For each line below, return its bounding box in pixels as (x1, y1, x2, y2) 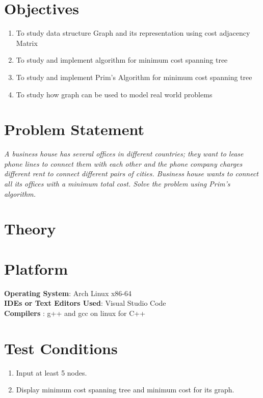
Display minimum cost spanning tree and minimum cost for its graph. (16, 384, 234, 395)
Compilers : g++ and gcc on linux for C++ (4, 307, 146, 318)
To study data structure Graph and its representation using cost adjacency (16, 28, 250, 38)
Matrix (16, 37, 38, 48)
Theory (4, 218, 56, 239)
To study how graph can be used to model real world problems (16, 89, 213, 99)
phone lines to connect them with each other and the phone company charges (4, 158, 243, 169)
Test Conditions (4, 337, 118, 358)
